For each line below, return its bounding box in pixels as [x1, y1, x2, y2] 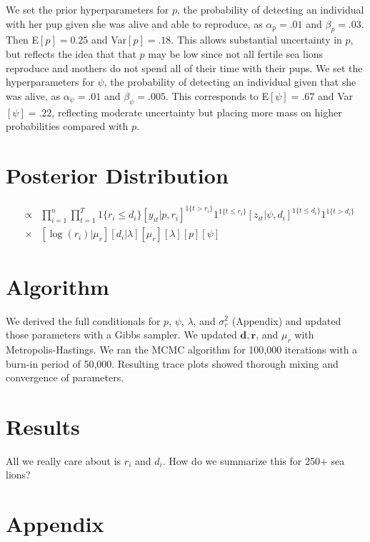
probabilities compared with [6, 119, 129, 134]
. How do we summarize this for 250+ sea [162, 453, 345, 468]
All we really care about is [6, 453, 121, 468]
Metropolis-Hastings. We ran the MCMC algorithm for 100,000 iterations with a [6, 341, 358, 356]
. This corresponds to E [165, 88, 269, 103]
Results [6, 411, 80, 441]
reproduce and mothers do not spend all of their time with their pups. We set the [6, 60, 363, 75]
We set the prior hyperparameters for [6, 2, 169, 16]
